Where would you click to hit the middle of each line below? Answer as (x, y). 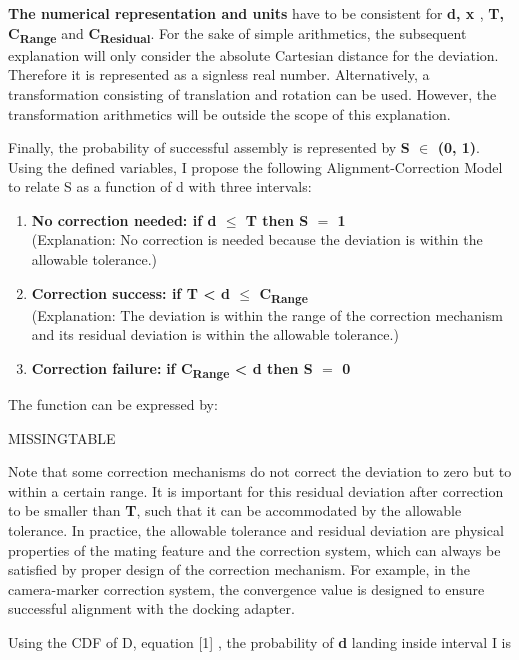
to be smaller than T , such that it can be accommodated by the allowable (235, 510)
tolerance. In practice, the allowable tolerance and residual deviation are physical (256, 530)
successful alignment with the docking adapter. (151, 608)
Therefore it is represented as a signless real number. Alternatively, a (219, 74)
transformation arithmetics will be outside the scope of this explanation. (229, 113)
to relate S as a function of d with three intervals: (160, 186)
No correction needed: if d (124, 219)
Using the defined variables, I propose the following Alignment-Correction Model (255, 166)
